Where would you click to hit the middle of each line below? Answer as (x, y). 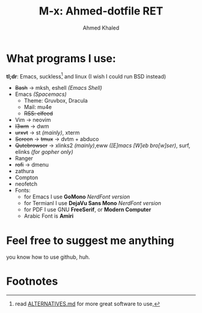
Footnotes (32, 281)
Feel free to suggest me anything (90, 240)
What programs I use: (61, 58)
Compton (26, 178)
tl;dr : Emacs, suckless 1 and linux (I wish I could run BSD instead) (86, 75)
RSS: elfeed (38, 113)
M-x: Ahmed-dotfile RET (101, 11)
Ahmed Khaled (101, 28)
